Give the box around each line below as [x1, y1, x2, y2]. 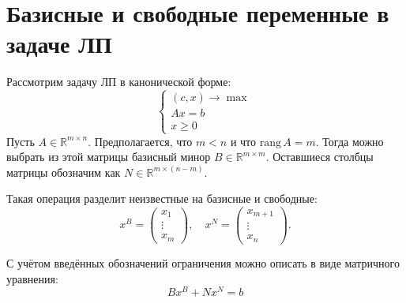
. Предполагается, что [88, 133, 193, 149]
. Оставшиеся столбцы [265, 148, 374, 165]
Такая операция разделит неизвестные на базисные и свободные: [6, 190, 318, 207]
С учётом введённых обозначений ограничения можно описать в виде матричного [6, 254, 400, 271]
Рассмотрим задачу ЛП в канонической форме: [6, 73, 231, 90]
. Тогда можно [315, 133, 384, 149]
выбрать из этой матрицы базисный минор [6, 148, 211, 165]
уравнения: [6, 270, 58, 286]
